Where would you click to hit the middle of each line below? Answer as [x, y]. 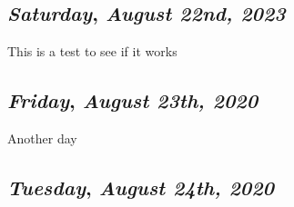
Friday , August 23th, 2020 [133, 100]
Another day [42, 138]
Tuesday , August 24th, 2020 [141, 187]
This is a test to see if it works [92, 51]
